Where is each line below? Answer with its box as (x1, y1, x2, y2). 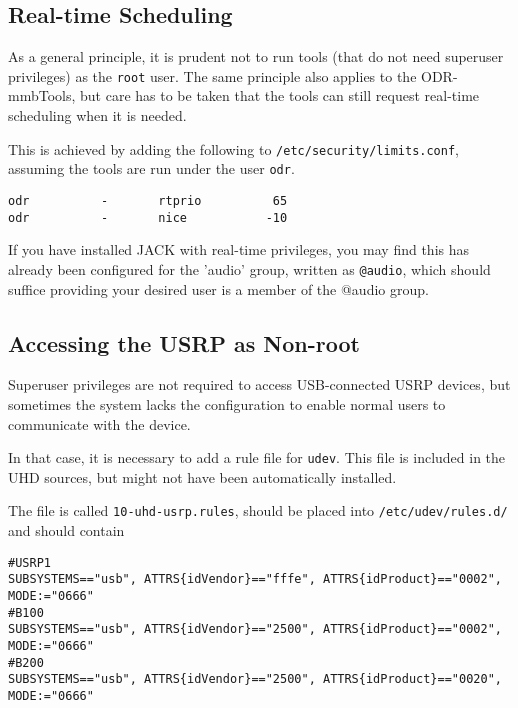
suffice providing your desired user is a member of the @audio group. (8, 278, 429, 299)
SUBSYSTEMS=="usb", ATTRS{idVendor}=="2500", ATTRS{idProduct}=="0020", (8, 672, 502, 687)
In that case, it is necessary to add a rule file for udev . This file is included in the (8, 447, 506, 468)
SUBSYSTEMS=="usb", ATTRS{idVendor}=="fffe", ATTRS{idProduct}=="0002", (8, 572, 502, 587)
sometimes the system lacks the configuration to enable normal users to (8, 393, 446, 414)
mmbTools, (8, 85, 76, 106)
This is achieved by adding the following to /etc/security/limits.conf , (8, 138, 459, 159)
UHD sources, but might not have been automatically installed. (8, 466, 397, 487)
